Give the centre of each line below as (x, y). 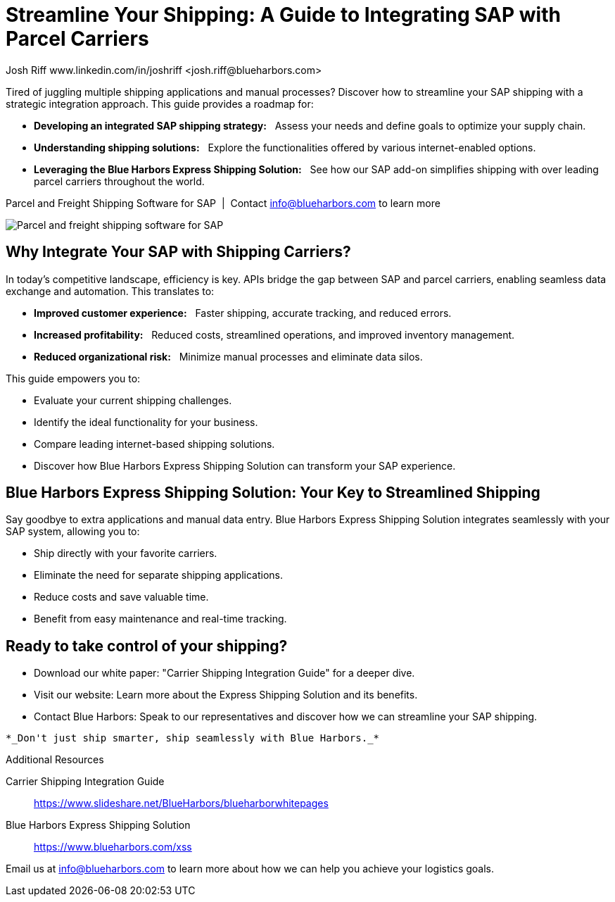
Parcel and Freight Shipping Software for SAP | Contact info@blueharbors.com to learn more (223, 203)
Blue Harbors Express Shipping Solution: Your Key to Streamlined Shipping (273, 493)
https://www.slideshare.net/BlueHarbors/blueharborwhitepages (181, 803)
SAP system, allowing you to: (73, 532)
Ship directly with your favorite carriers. (126, 553)
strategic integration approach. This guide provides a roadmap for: (160, 104)
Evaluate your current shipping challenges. (133, 400)
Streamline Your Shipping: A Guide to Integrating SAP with (283, 15)
